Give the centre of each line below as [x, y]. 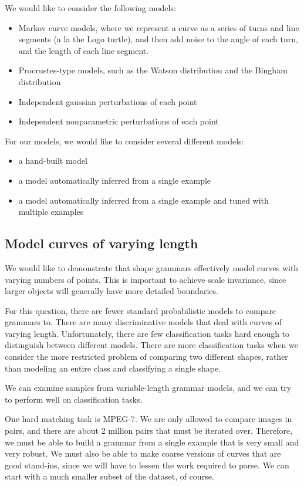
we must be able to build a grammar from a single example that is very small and [152, 442]
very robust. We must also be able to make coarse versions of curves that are [143, 453]
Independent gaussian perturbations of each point [108, 101]
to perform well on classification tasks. [74, 399]
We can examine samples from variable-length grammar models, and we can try [148, 388]
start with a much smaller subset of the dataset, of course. [109, 476]
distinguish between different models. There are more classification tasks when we [151, 345]
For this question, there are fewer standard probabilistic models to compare [141, 310]
